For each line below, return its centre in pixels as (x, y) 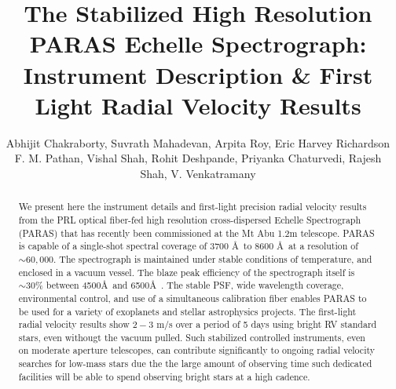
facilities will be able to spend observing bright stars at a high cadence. (164, 376)
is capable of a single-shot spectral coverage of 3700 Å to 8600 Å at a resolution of (188, 246)
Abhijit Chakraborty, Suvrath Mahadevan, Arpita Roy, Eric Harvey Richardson (198, 142)
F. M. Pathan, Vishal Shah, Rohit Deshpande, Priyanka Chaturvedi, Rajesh (198, 158)
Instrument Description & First (198, 74)
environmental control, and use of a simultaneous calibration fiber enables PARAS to (192, 298)
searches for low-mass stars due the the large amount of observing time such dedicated (195, 364)
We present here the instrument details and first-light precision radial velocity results (192, 207)
